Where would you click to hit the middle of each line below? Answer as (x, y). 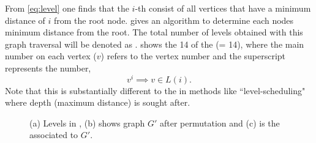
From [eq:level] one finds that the (67, 8)
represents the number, (48, 68)
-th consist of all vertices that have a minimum (223, 8)
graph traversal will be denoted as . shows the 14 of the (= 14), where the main (155, 44)
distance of (25, 20)
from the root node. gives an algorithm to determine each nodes (174, 20)
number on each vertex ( (51, 56)
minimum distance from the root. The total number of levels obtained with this (154, 32)
